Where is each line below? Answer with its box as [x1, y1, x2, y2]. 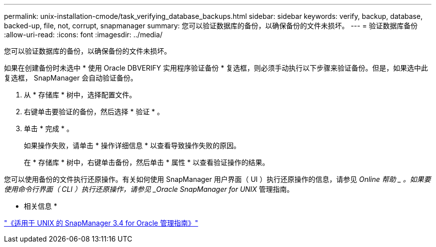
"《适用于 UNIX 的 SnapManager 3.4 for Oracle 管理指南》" [4, 219, 198, 227]
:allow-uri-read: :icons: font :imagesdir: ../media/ [4, 30, 163, 39]
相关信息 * [24, 202, 57, 210]
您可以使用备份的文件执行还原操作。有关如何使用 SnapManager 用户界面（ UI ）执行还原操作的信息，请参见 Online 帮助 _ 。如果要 [4, 175, 431, 183]
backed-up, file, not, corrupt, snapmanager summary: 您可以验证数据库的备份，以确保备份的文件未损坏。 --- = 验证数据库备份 [4, 21, 418, 30]
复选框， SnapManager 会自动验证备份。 [4, 74, 138, 82]
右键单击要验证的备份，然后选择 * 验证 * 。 [24, 107, 164, 116]
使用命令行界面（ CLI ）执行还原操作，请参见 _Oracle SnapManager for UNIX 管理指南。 [4, 185, 294, 193]
